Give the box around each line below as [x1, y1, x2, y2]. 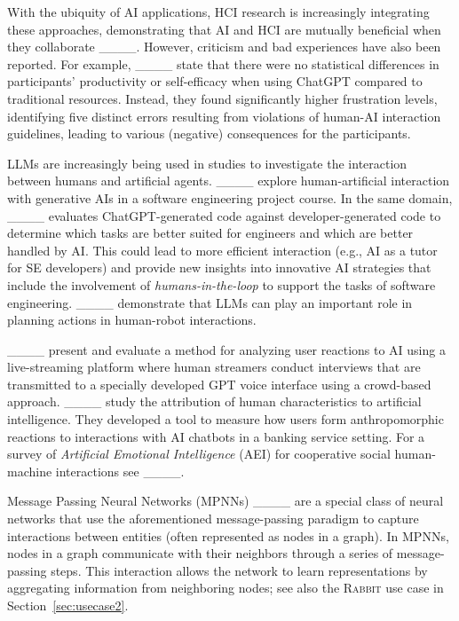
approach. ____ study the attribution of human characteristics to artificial [7, 392, 422, 411]
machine [7, 461, 52, 480]
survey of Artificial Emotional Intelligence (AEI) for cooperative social [7, 444, 391, 463]
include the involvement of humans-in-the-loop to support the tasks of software [7, 275, 436, 294]
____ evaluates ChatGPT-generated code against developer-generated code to [7, 206, 441, 224]
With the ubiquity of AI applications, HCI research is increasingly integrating [7, 3, 430, 20]
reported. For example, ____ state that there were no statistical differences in [7, 54, 439, 73]
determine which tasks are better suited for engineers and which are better [7, 224, 414, 242]
